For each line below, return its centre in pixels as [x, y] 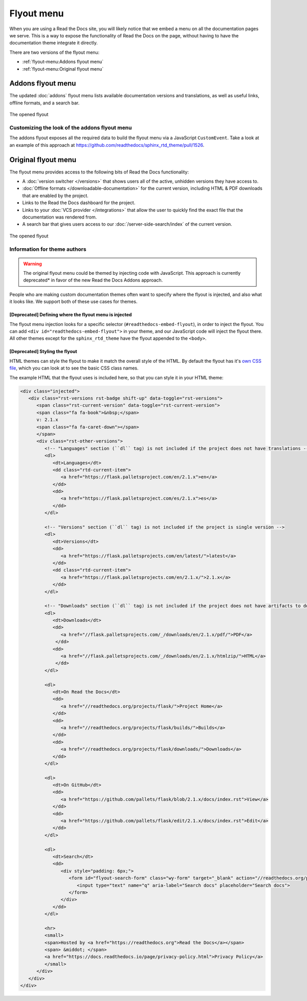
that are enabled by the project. [56, 195]
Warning [32, 264]
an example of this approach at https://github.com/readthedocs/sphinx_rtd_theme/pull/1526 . [107, 145]
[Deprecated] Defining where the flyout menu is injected [71, 315]
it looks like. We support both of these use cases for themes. [73, 301]
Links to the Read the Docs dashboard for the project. [79, 203]
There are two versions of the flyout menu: [54, 52]
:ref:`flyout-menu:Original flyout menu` [63, 69]
